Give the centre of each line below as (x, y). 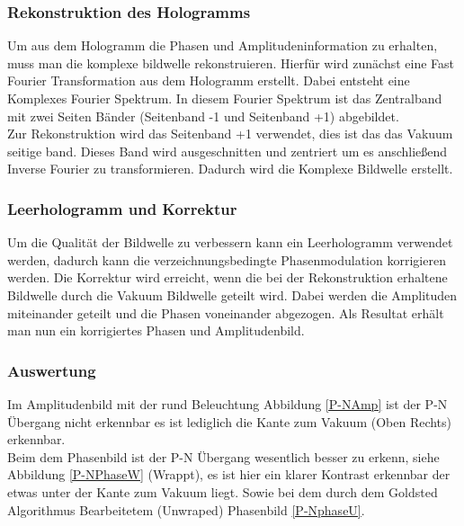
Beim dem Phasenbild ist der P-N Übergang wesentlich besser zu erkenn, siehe (223, 456)
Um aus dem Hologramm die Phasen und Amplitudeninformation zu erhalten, (223, 45)
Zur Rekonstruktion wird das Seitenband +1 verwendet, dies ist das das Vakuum (230, 134)
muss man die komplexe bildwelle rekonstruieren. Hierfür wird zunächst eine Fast (231, 62)
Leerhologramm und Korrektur (122, 208)
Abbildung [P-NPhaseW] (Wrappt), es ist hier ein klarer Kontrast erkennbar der (229, 474)
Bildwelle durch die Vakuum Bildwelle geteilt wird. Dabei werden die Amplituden (232, 294)
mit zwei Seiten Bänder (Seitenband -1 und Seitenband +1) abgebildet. (203, 116)
